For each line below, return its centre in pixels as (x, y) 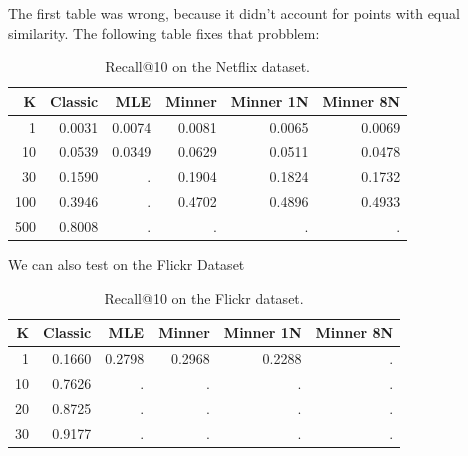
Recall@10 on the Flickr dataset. (204, 297)
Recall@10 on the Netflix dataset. (207, 66)
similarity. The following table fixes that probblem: (164, 32)
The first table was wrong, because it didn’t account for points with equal (234, 13)
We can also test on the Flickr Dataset (126, 264)
